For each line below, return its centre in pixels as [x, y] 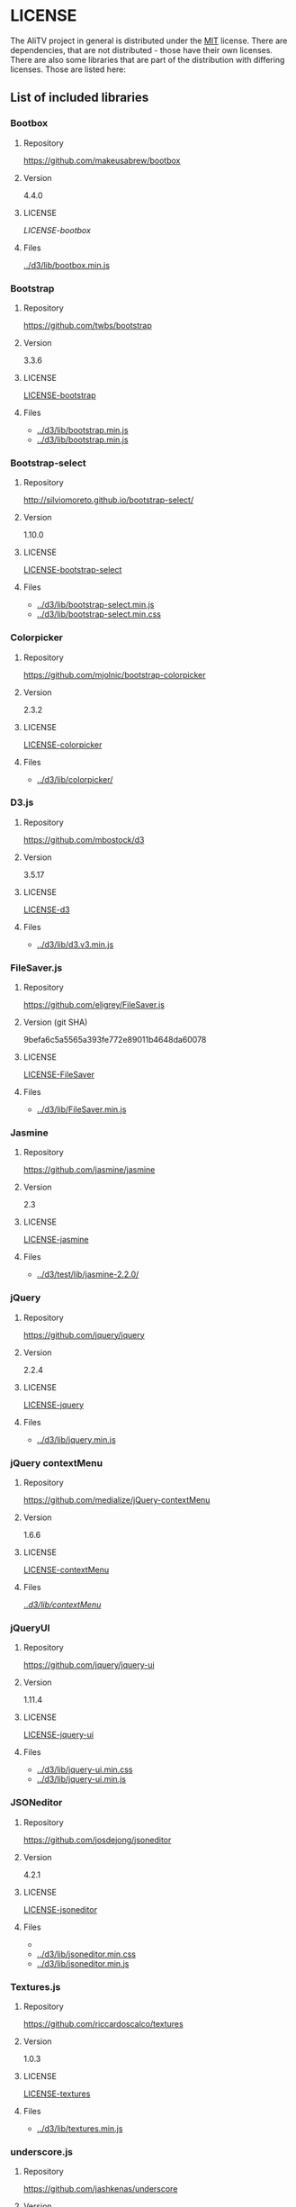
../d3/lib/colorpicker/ [75, 779]
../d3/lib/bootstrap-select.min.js [95, 605]
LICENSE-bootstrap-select [72, 570]
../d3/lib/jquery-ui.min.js [81, 1779]
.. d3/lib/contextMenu [62, 1605]
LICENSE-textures [57, 2094]
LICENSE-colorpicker [63, 745]
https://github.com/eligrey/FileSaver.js [94, 1005]
